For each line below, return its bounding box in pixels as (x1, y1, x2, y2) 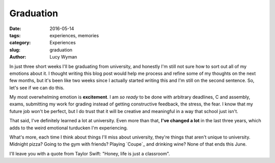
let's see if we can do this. (9, 85, 65, 91)
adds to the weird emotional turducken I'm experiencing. (9, 125, 128, 131)
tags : (9, 32, 21, 38)
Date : (9, 25, 21, 32)
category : (9, 40, 31, 46)
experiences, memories (49, 32, 99, 38)
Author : (9, 54, 26, 60)
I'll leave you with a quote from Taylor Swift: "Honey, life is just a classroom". (9, 150, 170, 156)
